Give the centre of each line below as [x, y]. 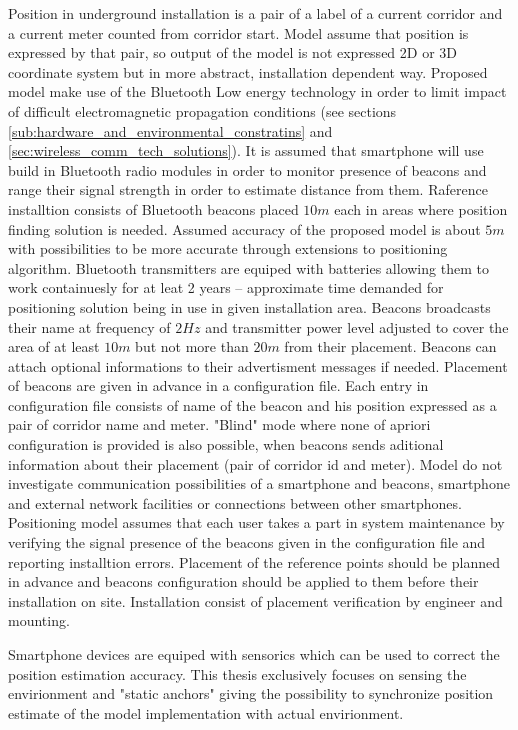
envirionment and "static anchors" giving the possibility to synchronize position [251, 693]
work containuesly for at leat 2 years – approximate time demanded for [226, 287]
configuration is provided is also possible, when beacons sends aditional [226, 444]
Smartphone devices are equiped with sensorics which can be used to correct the [254, 654]
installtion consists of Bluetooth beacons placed [153, 208]
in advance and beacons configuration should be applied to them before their [243, 581]
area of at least [54, 346]
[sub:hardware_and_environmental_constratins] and [170, 130]
